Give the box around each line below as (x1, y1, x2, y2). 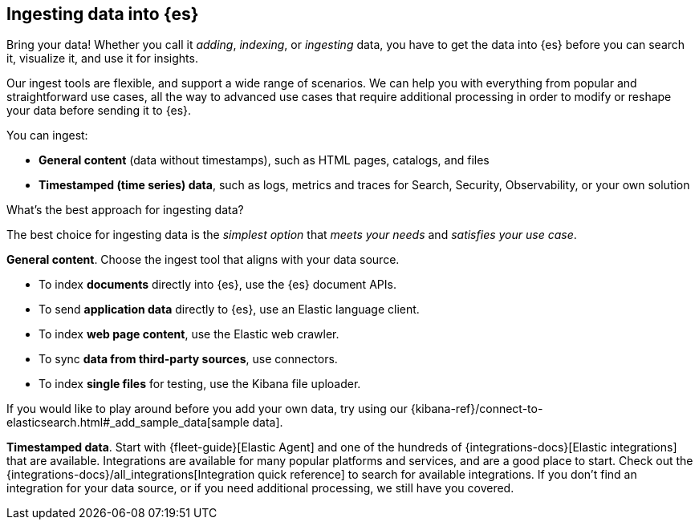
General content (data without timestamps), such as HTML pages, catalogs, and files (39, 153, 490, 168)
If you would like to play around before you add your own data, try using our (6, 402, 408, 416)
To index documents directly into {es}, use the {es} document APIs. (39, 277, 396, 292)
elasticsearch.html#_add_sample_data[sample (6, 415, 250, 430)
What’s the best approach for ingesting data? (6, 203, 244, 217)
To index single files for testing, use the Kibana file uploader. (39, 377, 361, 391)
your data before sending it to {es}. (6, 103, 192, 118)
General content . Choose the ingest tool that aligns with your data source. (6, 253, 400, 267)
